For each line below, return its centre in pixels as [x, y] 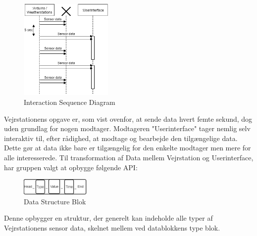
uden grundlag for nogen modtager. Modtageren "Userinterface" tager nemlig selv [127, 128]
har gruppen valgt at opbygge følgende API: [71, 167]
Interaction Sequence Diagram [70, 102]
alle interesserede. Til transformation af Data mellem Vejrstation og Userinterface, [129, 157]
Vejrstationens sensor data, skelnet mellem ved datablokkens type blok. [112, 227]
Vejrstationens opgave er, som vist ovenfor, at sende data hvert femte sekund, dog [128, 118]
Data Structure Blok [55, 201]
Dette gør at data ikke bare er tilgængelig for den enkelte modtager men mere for [128, 148]
